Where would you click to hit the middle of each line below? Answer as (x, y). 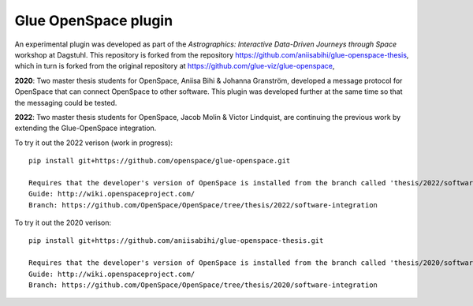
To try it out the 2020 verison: (63, 223)
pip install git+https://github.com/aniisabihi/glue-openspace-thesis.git (176, 241)
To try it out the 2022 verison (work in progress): (94, 143)
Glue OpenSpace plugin (94, 21)
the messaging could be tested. (66, 103)
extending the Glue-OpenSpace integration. (86, 128)
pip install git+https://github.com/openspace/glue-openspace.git (160, 161)
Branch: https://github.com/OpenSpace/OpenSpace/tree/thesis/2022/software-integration (203, 205)
